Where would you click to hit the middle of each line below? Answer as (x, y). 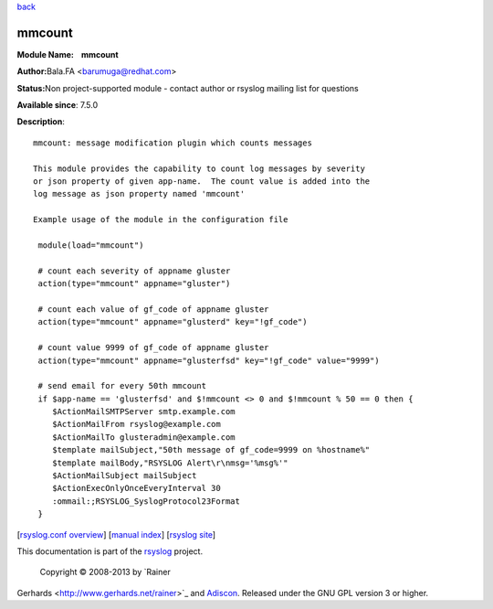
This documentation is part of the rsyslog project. (110, 551)
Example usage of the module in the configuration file (161, 220)
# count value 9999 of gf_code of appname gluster (153, 348)
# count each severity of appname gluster (134, 271)
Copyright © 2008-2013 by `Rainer (105, 572)
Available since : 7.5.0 (58, 105)
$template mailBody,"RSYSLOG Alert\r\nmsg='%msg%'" (170, 463)
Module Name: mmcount (68, 54)
